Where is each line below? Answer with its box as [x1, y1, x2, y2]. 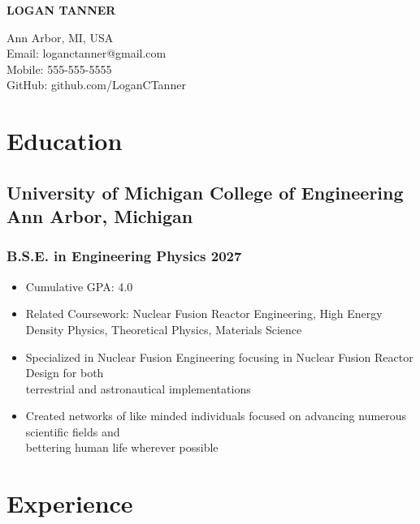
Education [6, 124, 123, 157]
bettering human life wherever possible [25, 439, 219, 456]
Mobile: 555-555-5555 [6, 60, 112, 77]
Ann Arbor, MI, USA [6, 28, 114, 45]
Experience [6, 487, 133, 520]
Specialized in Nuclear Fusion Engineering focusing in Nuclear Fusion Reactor [25, 348, 414, 365]
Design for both [25, 364, 104, 381]
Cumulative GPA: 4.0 [25, 277, 133, 294]
